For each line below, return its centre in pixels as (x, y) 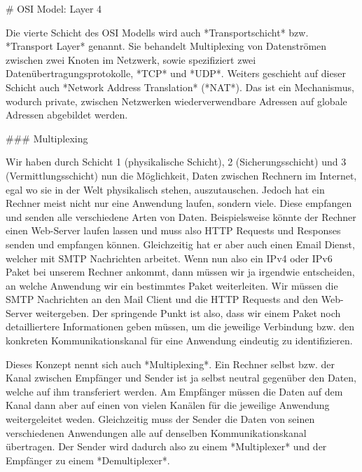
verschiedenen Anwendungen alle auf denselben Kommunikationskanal (156, 432)
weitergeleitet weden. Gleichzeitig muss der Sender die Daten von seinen (160, 419)
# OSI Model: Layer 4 (54, 8)
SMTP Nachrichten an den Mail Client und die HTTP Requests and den (162, 299)
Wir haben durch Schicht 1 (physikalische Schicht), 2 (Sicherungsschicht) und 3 (176, 162)
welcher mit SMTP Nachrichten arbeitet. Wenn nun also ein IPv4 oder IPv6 (169, 258)
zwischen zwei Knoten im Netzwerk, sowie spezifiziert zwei (131, 59)
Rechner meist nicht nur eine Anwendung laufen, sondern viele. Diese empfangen (179, 203)
